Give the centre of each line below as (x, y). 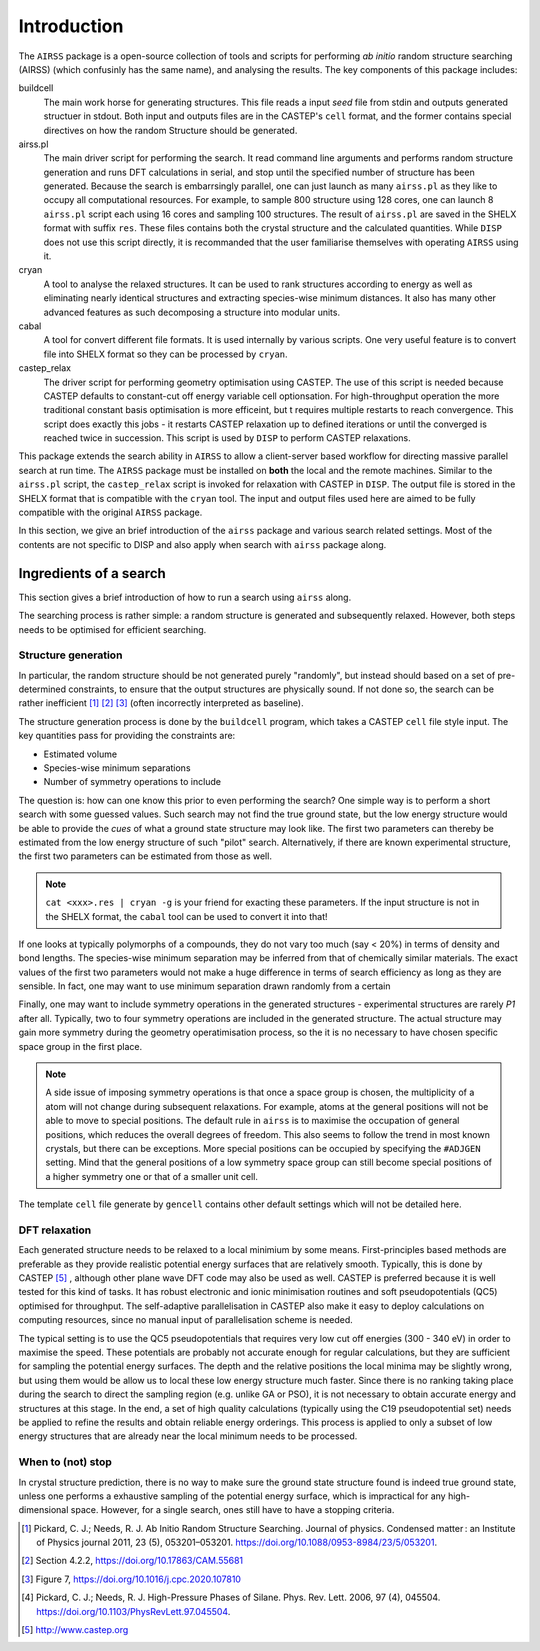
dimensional (43, 1510)
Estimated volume (80, 754)
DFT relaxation (55, 1230)
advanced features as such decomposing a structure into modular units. (191, 312)
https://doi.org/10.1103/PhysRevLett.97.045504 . (133, 1611)
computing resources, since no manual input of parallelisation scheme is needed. (186, 1320)
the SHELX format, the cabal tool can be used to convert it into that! (186, 916)
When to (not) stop (65, 1462)
